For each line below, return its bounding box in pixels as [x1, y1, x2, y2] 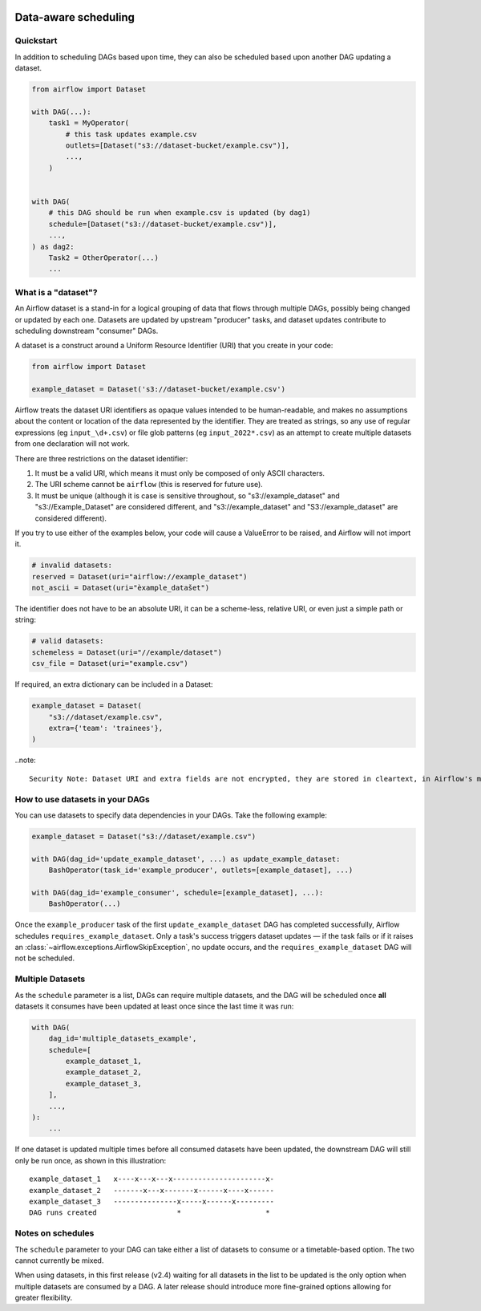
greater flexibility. [14, 1293, 72, 1303]
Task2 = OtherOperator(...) [48, 254, 160, 262]
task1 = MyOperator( [48, 119, 130, 128]
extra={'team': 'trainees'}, [48, 724, 164, 733]
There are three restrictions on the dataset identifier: [14, 453, 188, 463]
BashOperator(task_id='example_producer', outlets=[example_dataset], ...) [48, 866, 354, 875]
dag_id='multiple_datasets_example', [48, 1034, 197, 1043]
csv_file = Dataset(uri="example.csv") [31, 659, 188, 668]
